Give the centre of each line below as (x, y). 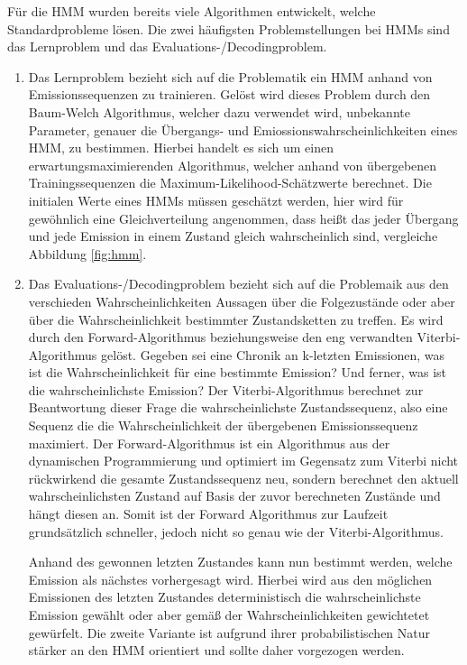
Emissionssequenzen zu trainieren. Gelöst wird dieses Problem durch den (229, 94)
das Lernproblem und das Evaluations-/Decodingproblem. (167, 46)
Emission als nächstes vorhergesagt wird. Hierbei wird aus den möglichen (230, 579)
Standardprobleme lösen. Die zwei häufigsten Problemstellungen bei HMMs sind (229, 28)
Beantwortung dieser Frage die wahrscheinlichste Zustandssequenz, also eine (238, 407)
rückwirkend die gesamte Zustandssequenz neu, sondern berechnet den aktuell (243, 478)
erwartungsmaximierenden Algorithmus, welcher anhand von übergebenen (233, 165)
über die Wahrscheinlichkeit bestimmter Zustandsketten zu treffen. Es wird (236, 319)
